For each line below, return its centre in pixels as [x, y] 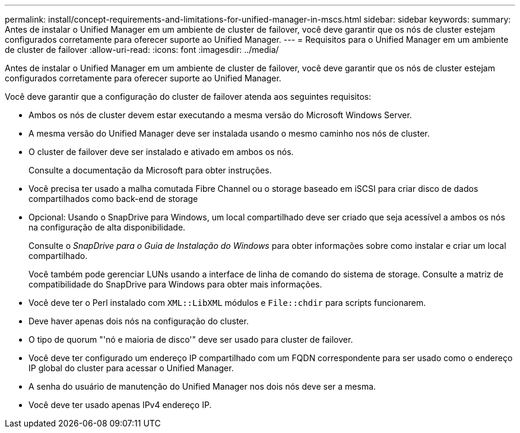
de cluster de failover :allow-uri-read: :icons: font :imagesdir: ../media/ [142, 50]
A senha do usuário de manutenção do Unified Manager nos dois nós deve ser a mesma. [202, 386]
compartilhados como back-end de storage [113, 199]
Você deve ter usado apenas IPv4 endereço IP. [120, 405]
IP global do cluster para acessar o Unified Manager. [131, 368]
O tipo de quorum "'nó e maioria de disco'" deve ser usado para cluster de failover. [191, 339]
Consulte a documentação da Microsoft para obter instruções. [150, 170]
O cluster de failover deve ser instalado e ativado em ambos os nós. [161, 152]
